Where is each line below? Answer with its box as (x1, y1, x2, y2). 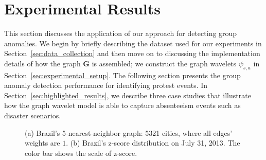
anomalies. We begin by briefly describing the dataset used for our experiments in (4, 38, 262, 48)
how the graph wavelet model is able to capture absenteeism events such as (4, 100, 241, 111)
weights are (25, 137, 60, 148)
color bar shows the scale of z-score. (25, 147, 137, 158)
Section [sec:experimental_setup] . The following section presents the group (4, 69, 241, 80)
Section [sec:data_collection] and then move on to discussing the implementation (4, 48, 260, 59)
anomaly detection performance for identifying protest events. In (4, 80, 208, 91)
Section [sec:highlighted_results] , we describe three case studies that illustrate (4, 90, 251, 100)
